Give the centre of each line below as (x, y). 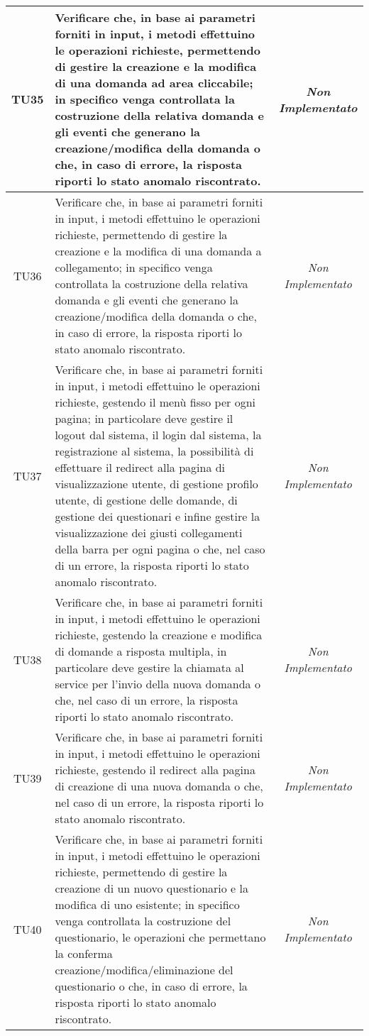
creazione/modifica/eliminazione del (144, 970)
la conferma (84, 953)
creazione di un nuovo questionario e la (152, 888)
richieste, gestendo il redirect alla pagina (155, 770)
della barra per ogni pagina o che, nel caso (160, 549)
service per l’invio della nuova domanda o (158, 684)
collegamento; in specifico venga (134, 267)
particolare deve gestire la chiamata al (149, 667)
